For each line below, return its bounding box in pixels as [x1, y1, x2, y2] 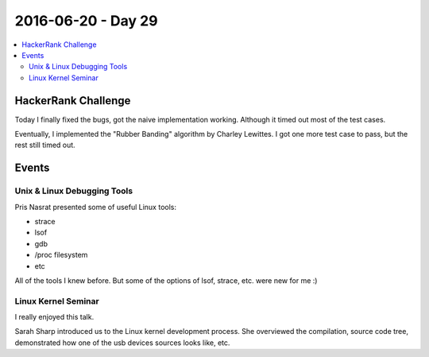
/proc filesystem [34, 250, 88, 260]
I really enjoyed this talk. [14, 312, 95, 322]
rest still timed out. [14, 140, 75, 150]
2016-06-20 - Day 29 [14, 12, 158, 29]
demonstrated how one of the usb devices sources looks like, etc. [14, 338, 230, 347]
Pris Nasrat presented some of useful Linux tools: [14, 202, 176, 211]
